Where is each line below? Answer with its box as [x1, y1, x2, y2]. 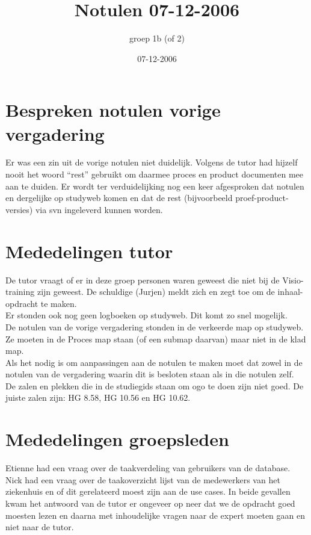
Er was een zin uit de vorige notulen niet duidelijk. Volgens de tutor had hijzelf [5, 156, 298, 169]
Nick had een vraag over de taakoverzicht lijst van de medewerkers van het [5, 473, 280, 486]
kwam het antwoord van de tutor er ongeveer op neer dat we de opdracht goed [5, 496, 295, 509]
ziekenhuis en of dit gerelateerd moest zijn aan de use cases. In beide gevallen [5, 485, 291, 498]
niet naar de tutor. [5, 521, 74, 533]
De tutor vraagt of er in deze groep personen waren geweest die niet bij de [5, 273, 280, 286]
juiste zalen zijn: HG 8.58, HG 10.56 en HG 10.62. [5, 391, 191, 404]
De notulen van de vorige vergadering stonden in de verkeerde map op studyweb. [5, 320, 304, 333]
